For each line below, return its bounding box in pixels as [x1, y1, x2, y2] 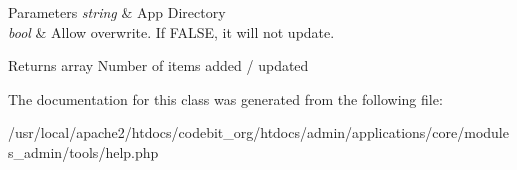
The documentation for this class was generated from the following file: [8, 88, 443, 109]
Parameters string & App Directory [8, 2, 226, 22]
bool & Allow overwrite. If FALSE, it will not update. [8, 21, 335, 42]
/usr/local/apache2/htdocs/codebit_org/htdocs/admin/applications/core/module [8, 122, 509, 143]
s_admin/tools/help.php [8, 141, 159, 162]
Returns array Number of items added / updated [8, 55, 309, 76]
